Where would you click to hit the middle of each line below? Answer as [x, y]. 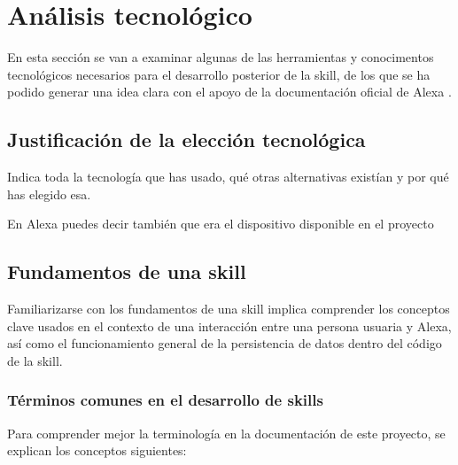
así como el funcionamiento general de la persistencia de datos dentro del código [225, 343]
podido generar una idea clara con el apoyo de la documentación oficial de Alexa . [229, 92]
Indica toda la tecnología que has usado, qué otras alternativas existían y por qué [228, 177]
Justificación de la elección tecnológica [186, 139]
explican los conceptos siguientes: [97, 450]
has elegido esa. [49, 194]
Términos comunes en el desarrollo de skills [165, 400]
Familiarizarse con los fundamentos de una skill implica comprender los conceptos [229, 309]
